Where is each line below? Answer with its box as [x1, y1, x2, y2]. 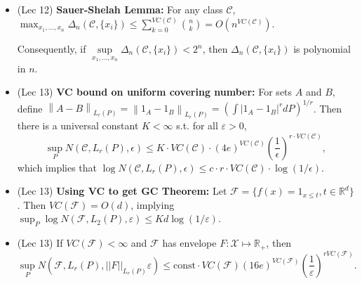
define [17, 101, 43, 115]
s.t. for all [176, 118, 218, 133]
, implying [130, 197, 175, 212]
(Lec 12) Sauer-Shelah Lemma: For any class [17, 2, 223, 16]
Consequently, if [17, 41, 86, 56]
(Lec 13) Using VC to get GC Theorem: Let [17, 183, 227, 198]
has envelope [162, 235, 217, 250]
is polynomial [293, 41, 351, 56]
